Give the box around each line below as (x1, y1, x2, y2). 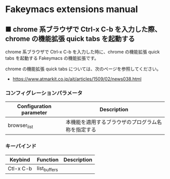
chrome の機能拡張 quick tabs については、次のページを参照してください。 (5, 66, 161, 72)
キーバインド (5, 143, 36, 150)
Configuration (17, 103, 52, 110)
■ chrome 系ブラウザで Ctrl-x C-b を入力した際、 (5, 25, 162, 33)
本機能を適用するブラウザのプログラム (65, 119, 157, 126)
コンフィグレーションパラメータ (5, 89, 82, 97)
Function (37, 156, 59, 163)
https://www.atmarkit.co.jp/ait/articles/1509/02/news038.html (12, 76, 142, 82)
